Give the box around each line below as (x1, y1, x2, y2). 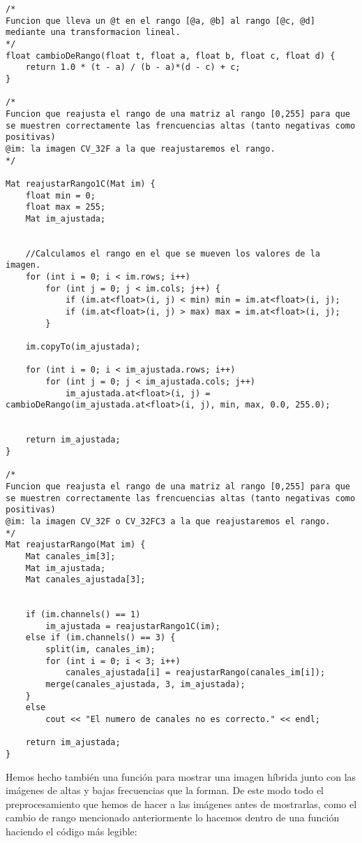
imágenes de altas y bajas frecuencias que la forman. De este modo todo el (6, 783, 324, 798)
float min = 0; (25, 190, 96, 201)
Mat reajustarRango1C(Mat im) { (6, 178, 156, 189)
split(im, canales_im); (45, 644, 156, 655)
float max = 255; (25, 202, 106, 212)
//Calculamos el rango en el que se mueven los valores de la (25, 248, 321, 259)
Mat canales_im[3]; (25, 551, 116, 561)
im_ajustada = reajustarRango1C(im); (45, 621, 220, 631)
